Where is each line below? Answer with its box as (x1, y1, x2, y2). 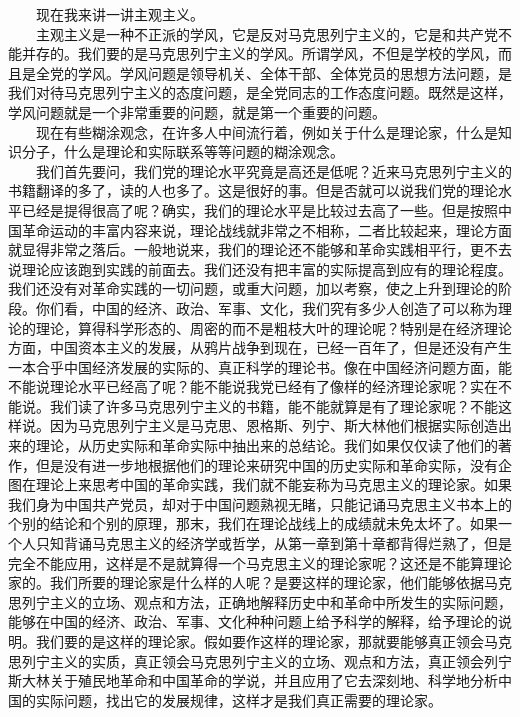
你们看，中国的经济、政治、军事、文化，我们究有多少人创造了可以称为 (35, 297, 498, 318)
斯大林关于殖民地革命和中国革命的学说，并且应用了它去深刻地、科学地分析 (8, 670, 498, 691)
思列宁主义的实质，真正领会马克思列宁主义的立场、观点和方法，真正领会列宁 (8, 650, 512, 671)
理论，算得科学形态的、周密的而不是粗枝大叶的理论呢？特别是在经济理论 (35, 317, 512, 338)
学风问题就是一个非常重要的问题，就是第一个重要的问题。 (8, 101, 386, 122)
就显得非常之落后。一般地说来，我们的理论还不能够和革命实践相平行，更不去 (8, 239, 512, 260)
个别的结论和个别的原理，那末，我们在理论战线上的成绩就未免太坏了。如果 (8, 513, 498, 534)
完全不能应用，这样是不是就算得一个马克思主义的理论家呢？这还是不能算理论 (8, 552, 512, 573)
